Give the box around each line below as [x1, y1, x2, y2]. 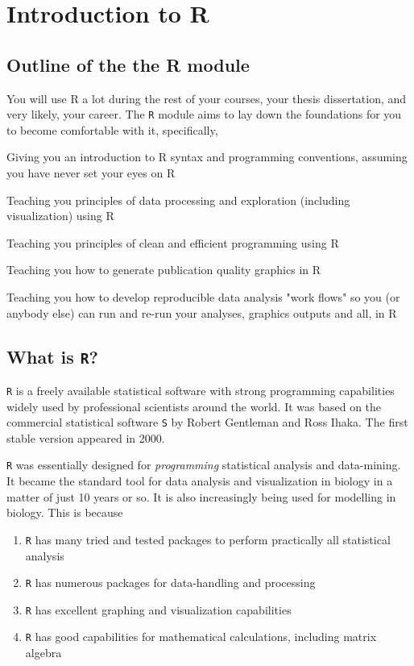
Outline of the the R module [6, 52, 250, 77]
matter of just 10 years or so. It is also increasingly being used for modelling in [6, 488, 396, 505]
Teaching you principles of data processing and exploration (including [6, 191, 350, 208]
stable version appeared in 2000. [6, 429, 165, 446]
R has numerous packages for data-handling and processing [25, 574, 316, 591]
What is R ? [6, 343, 98, 368]
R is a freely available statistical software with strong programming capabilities [6, 381, 395, 398]
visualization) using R [6, 207, 114, 224]
